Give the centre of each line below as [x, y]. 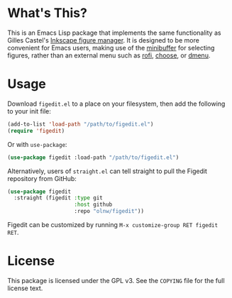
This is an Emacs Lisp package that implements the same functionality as [114, 33]
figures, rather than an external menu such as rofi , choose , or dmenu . [109, 55]
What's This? [47, 13]
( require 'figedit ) [36, 131]
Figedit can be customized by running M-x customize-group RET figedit [113, 225]
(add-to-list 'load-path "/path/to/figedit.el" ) [81, 124]
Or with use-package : [37, 144]
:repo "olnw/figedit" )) [109, 211]
